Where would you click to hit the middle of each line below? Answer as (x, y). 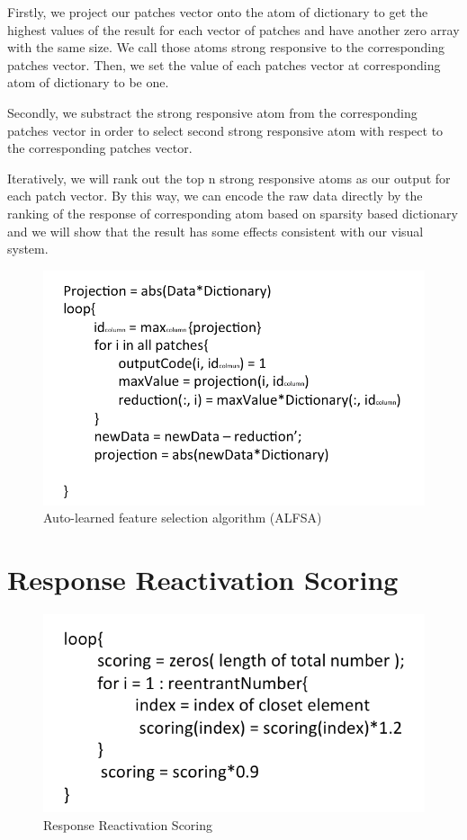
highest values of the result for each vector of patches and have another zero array (233, 29)
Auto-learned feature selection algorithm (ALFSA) (183, 518)
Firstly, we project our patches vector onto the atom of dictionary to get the (218, 12)
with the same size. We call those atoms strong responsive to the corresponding (226, 47)
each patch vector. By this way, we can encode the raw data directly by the (215, 196)
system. (28, 249)
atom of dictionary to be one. (88, 82)
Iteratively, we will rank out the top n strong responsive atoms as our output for (229, 178)
